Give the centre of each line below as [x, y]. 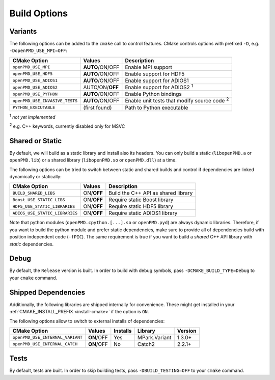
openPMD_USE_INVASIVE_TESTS [45, 101]
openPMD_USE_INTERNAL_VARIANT [47, 337]
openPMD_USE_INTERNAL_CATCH [45, 344]
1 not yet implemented [32, 116]
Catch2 [146, 344]
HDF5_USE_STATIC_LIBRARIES [44, 206]
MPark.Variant [155, 337]
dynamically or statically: [36, 176]
